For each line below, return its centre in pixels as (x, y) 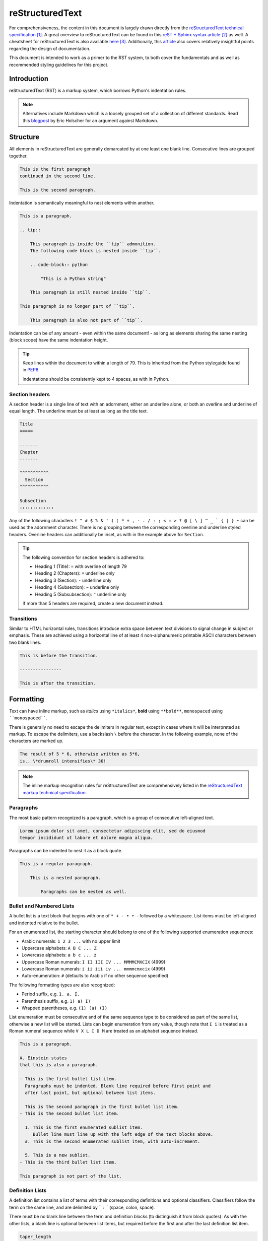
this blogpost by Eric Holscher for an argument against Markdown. (91, 120)
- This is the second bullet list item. (69, 1114)
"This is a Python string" (73, 278)
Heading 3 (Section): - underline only (73, 580)
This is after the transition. (58, 683)
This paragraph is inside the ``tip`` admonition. (93, 244)
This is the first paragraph (55, 169)
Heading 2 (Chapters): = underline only (75, 573)
